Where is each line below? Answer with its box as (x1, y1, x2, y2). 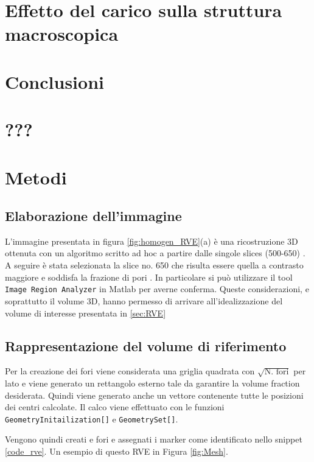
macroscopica (5, 21, 119, 46)
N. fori (264, 368, 289, 377)
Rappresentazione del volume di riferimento (5, 336, 287, 355)
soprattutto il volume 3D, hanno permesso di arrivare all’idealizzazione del (5, 294, 283, 307)
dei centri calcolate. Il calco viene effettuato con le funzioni (5, 401, 225, 413)
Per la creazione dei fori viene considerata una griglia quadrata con (5, 365, 255, 377)
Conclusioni (5, 69, 104, 94)
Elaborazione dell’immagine (5, 206, 182, 225)
